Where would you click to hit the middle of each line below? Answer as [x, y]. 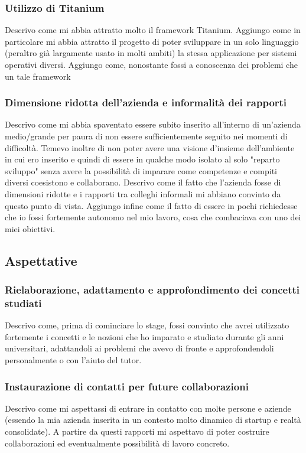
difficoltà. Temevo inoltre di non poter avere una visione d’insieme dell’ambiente [150, 147]
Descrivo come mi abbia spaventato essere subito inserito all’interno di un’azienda [153, 124]
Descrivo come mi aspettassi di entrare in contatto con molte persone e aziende [148, 408]
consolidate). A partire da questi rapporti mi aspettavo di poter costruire [137, 431]
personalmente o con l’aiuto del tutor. [73, 360]
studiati [23, 303]
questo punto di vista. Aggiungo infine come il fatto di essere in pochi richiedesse [151, 205]
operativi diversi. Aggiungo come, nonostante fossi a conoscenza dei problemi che [151, 64]
